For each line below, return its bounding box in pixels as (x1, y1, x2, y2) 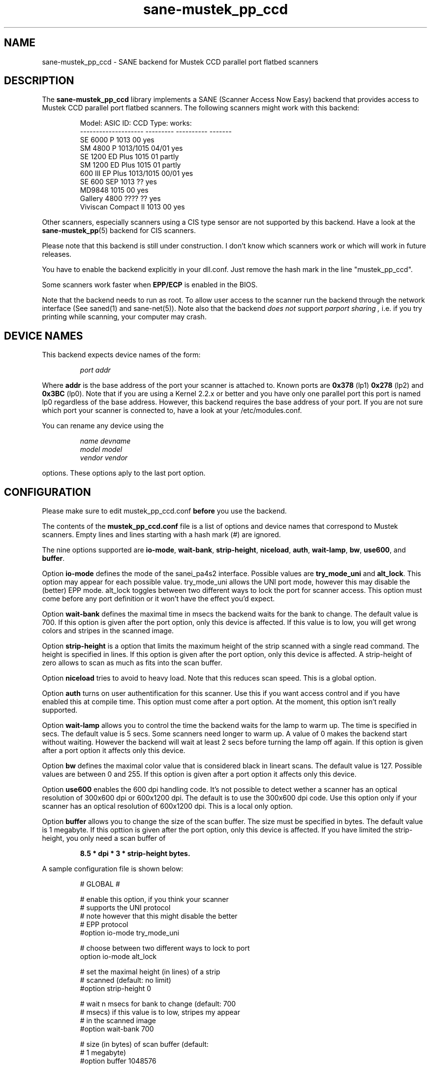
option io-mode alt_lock (80, 952, 157, 961)
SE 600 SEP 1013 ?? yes (80, 177, 157, 186)
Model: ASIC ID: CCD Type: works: (80, 119, 192, 128)
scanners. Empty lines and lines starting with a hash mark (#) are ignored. (42, 530, 281, 539)
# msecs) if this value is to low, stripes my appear (80, 1008, 240, 1017)
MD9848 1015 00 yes (80, 186, 149, 195)
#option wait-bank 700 (80, 1025, 154, 1034)
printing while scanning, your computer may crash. (42, 312, 207, 321)
